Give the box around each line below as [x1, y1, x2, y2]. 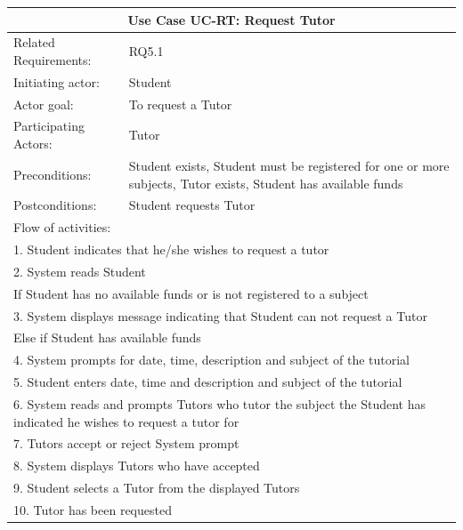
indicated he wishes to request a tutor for [13, 412, 240, 430]
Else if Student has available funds [13, 328, 201, 347]
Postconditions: [13, 196, 97, 214]
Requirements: [13, 50, 92, 68]
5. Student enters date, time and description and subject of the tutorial [13, 373, 402, 391]
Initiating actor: [13, 72, 100, 91]
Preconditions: [13, 165, 92, 183]
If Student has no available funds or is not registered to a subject [13, 284, 369, 302]
